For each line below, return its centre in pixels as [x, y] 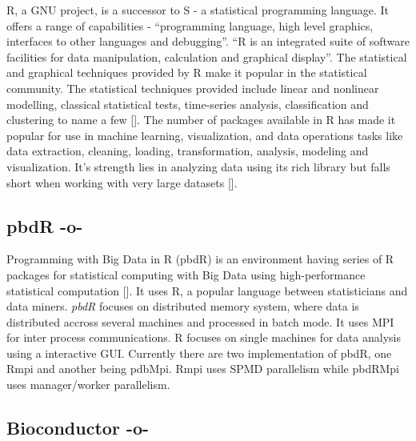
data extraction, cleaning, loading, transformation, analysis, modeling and [188, 151]
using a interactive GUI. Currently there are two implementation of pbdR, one [199, 353]
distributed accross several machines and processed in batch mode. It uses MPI [200, 321]
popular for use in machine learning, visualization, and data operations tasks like [205, 135]
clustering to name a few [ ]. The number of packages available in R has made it [201, 120]
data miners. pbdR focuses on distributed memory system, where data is [183, 306]
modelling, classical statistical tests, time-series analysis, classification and [188, 104]
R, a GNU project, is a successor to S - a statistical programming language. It [198, 10]
